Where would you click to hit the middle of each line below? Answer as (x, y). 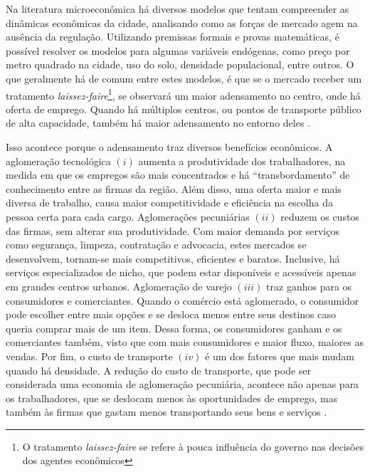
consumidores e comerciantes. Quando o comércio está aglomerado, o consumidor (183, 300)
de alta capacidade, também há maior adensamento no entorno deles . (158, 123)
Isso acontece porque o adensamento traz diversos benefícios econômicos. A (169, 147)
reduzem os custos (320, 216)
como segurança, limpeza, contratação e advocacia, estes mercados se (156, 245)
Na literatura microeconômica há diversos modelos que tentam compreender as (178, 9)
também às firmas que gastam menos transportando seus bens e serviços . (166, 412)
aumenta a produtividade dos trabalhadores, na (242, 161)
